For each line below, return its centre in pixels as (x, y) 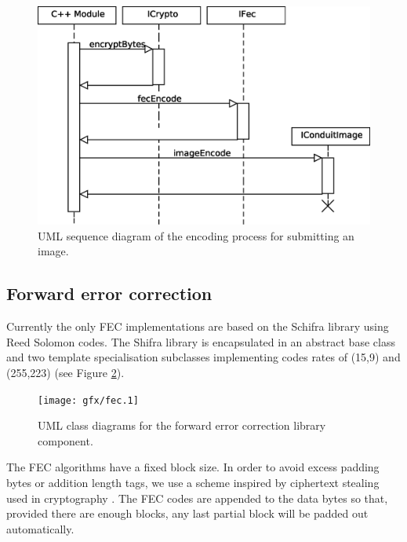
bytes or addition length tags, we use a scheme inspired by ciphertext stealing (193, 483)
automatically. (40, 528)
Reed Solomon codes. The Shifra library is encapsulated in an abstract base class (201, 341)
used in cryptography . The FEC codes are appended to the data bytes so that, (197, 498)
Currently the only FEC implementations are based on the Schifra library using (198, 326)
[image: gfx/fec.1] (88, 400)
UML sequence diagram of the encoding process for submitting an (196, 235)
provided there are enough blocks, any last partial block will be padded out (187, 513)
